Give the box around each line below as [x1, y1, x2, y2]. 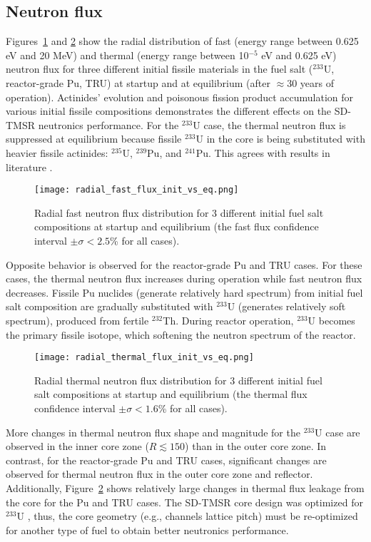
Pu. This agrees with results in [195, 145, 330, 160]
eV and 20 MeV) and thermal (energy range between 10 [6, 47, 249, 62]
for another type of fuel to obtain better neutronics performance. [6, 522, 289, 537]
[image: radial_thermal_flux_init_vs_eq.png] [34, 352, 254, 363]
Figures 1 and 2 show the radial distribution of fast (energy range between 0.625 [6, 34, 359, 48]
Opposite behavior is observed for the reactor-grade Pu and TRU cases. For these [6, 257, 362, 272]
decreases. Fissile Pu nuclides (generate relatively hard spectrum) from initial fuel [6, 285, 363, 300]
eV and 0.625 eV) [261, 47, 337, 62]
